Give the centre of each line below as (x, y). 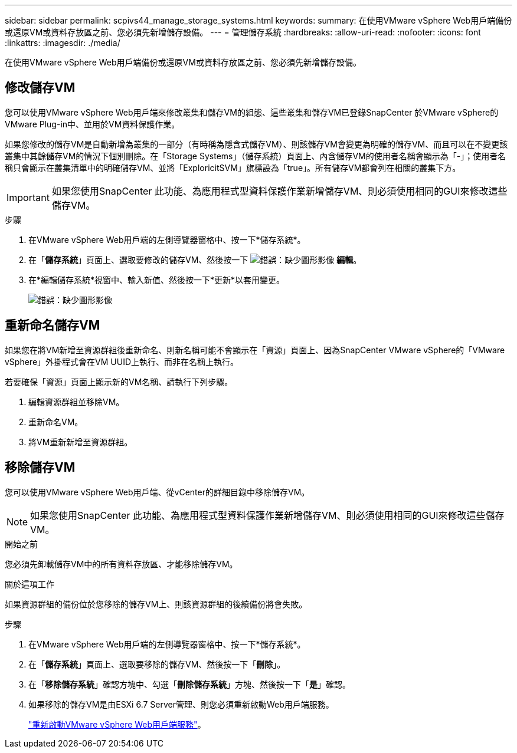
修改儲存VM (40, 88)
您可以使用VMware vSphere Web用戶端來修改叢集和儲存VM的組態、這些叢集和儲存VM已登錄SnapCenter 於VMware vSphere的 (252, 112)
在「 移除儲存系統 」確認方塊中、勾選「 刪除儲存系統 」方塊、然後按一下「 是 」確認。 (189, 684)
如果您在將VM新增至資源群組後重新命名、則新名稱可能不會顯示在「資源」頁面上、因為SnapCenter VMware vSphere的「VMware (255, 350)
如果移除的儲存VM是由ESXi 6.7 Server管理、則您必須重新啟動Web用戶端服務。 (181, 704)
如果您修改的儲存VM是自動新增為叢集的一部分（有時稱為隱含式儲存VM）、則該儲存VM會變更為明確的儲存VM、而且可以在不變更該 (256, 144)
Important (28, 197)
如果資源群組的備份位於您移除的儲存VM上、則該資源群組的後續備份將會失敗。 (156, 604)
